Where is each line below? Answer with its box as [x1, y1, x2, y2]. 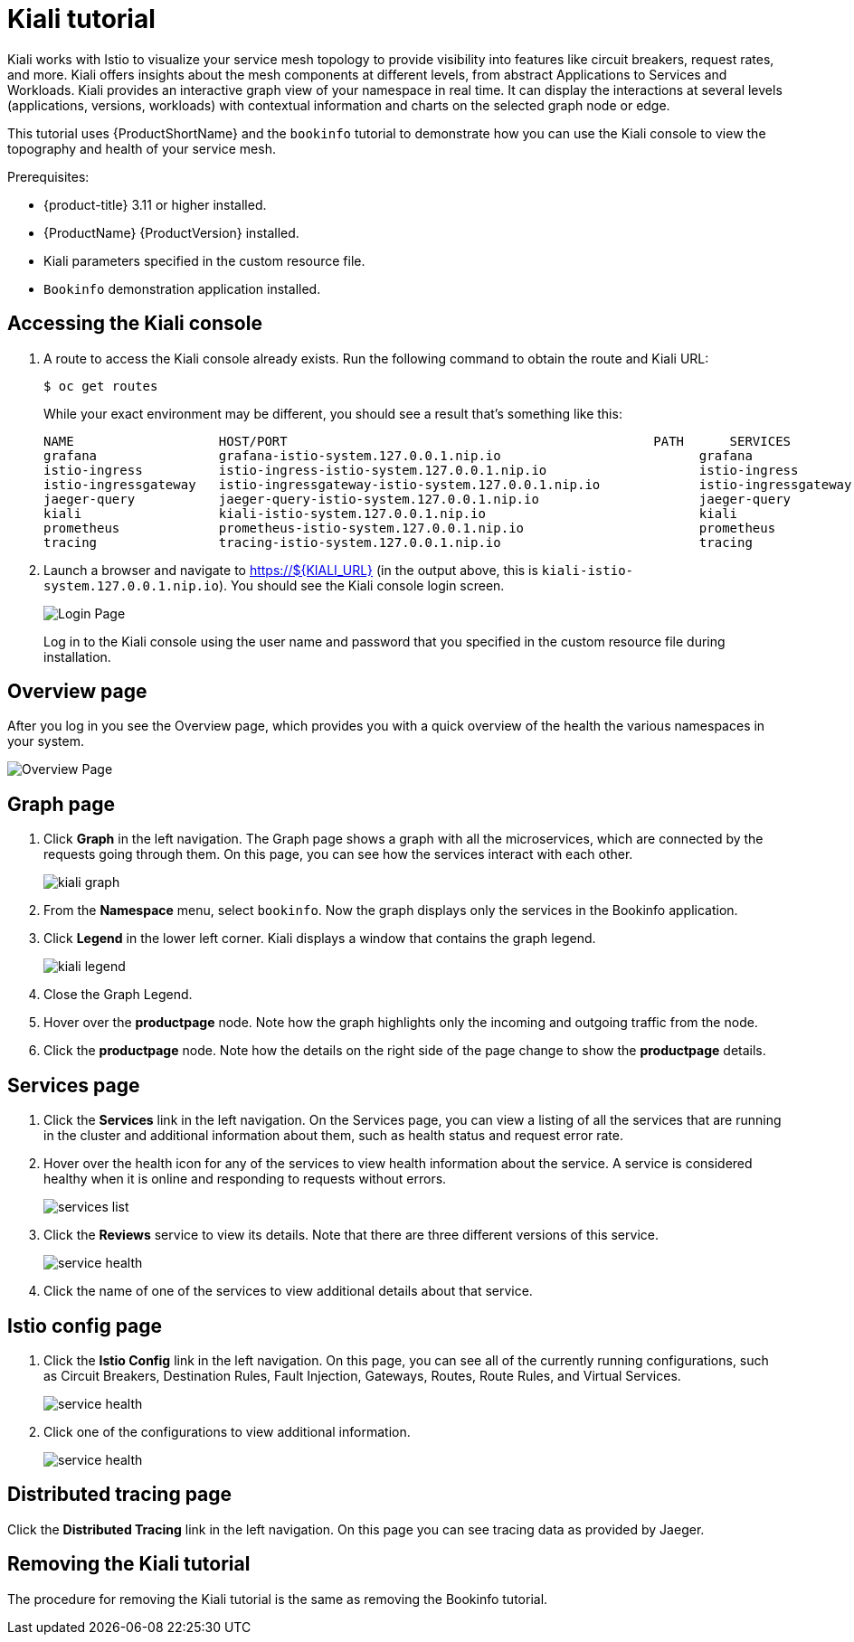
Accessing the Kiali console [7, 312, 262, 335]
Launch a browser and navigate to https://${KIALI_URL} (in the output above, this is [43, 561, 538, 578]
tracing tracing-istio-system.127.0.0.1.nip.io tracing [43, 534, 753, 550]
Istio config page [7, 1314, 163, 1337]
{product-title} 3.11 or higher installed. [43, 196, 267, 212]
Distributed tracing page [7, 1483, 232, 1506]
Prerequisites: [7, 168, 90, 184]
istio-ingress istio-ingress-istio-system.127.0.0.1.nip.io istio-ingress [43, 462, 799, 477]
